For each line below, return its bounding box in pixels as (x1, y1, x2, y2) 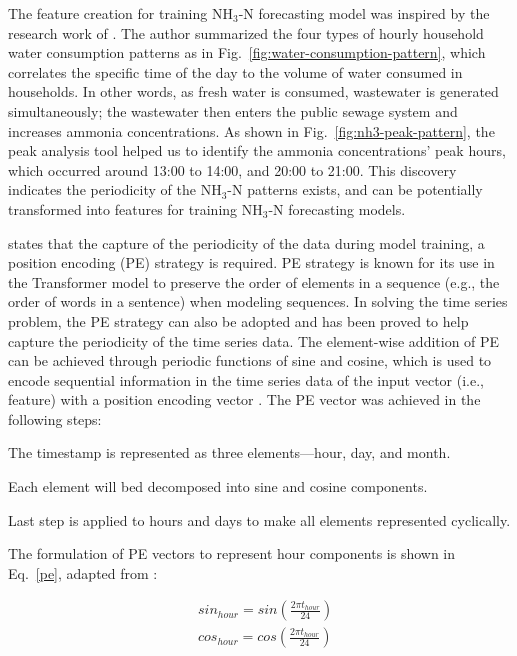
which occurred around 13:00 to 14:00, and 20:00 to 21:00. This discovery (8, 159, 457, 180)
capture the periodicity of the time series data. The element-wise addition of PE (8, 330, 500, 351)
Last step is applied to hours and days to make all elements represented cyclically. (8, 509, 511, 530)
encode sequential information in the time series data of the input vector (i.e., (8, 369, 484, 390)
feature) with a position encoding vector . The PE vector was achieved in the (8, 389, 481, 410)
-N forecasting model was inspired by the (238, 3, 490, 23)
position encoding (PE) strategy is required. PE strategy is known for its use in (8, 252, 495, 273)
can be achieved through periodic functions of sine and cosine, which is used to (8, 350, 492, 371)
